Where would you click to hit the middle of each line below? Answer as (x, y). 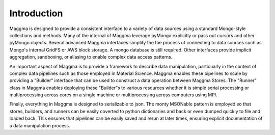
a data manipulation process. (40, 125)
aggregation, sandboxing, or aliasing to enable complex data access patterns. (91, 57)
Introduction (36, 13)
